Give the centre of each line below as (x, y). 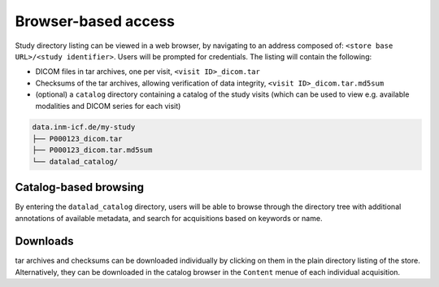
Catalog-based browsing (80, 187)
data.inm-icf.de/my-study (84, 127)
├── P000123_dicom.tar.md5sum (92, 150)
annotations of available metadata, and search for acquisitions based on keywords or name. (169, 218)
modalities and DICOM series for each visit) (108, 106)
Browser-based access (95, 21)
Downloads (44, 241)
